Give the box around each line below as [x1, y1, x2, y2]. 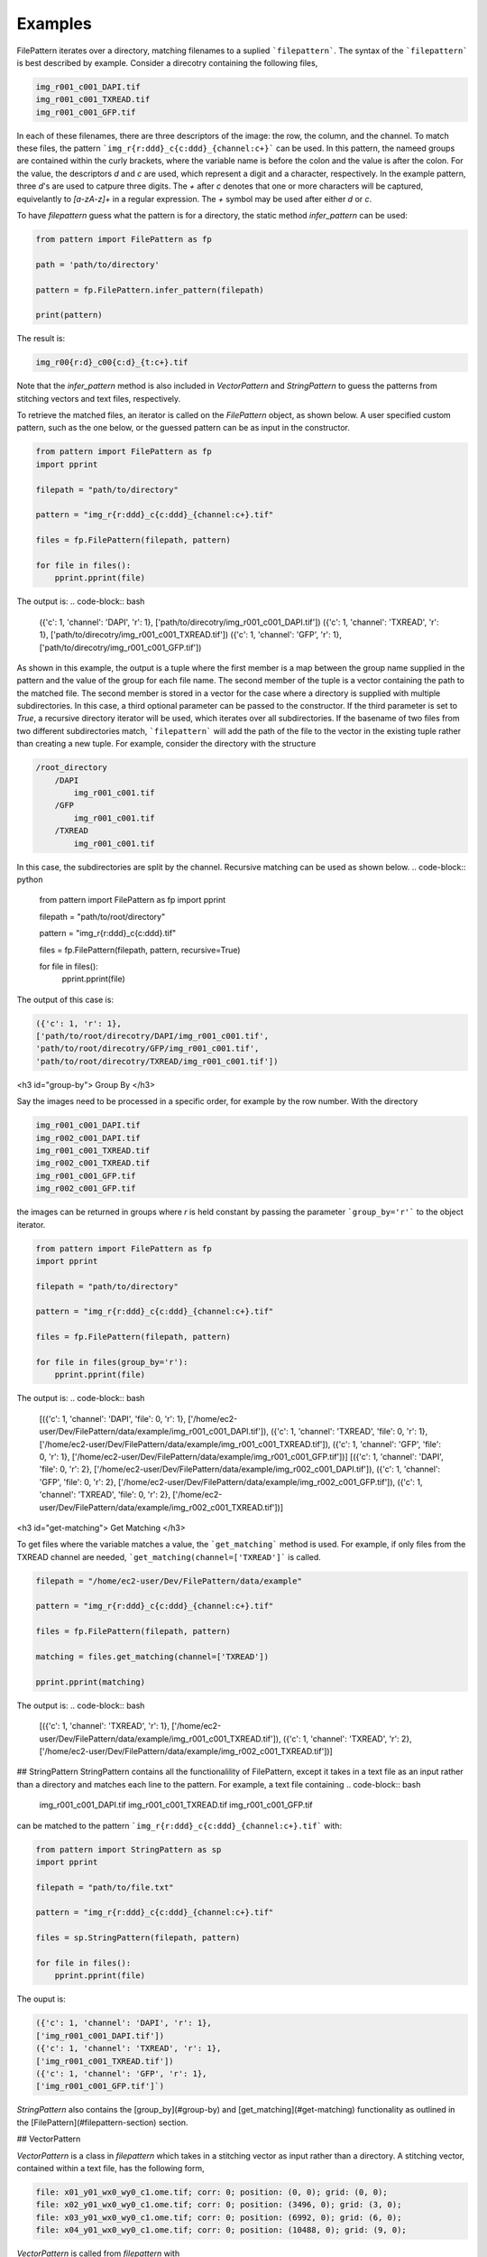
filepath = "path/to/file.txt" [35, 1882, 175, 1892]
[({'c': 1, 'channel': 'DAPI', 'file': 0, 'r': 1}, [39, 1413, 187, 1424]
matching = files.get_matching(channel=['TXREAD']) [35, 1652, 270, 1662]
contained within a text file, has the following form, [16, 2162, 205, 2173]
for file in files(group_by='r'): [35, 1357, 188, 1368]
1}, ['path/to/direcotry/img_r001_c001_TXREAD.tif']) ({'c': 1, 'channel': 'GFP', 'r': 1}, [39, 629, 343, 640]
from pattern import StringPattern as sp [35, 1844, 222, 1854]
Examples [16, 14, 92, 33]
